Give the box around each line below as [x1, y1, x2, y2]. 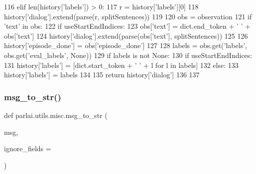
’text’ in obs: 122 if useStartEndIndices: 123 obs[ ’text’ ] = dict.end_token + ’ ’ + [4, 21, 251, 31]
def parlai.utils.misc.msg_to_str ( [4, 110, 108, 120]
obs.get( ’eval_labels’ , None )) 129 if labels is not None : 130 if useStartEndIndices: [4, 50, 253, 60]
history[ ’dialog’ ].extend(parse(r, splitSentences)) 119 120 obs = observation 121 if [4, 11, 252, 21]
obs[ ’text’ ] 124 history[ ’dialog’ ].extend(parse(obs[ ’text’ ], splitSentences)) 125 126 [4, 30, 248, 41]
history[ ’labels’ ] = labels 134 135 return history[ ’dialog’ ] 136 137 [4, 69, 200, 80]
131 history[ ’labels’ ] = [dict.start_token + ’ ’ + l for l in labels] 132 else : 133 [4, 59, 239, 70]
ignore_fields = [4, 143, 51, 154]
